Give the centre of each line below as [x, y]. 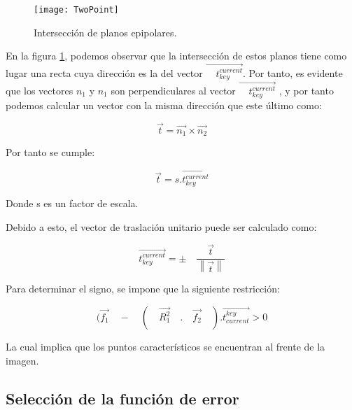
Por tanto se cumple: [50, 152]
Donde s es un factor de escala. [72, 203]
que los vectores [40, 91]
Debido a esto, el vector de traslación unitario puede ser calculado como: [161, 226]
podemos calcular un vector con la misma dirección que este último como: [164, 105]
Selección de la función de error [122, 398]
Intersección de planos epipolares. [105, 32]
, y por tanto [306, 91]
